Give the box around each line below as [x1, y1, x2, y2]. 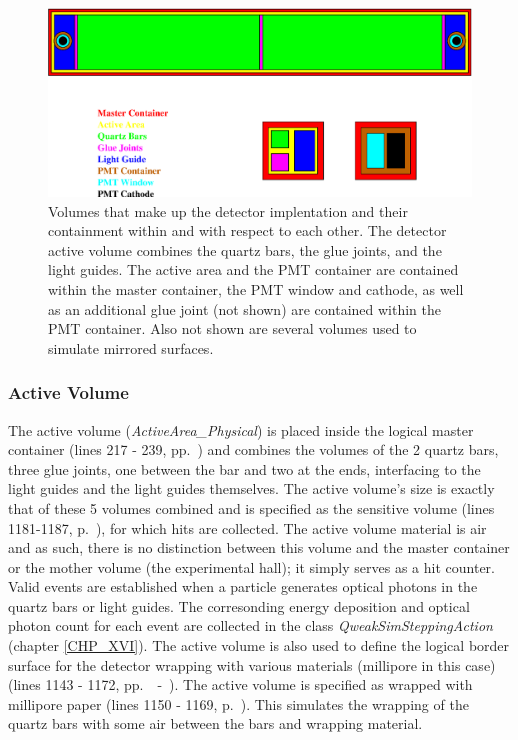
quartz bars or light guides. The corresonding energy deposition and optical [8, 595, 470, 616]
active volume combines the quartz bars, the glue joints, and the [48, 239, 442, 260]
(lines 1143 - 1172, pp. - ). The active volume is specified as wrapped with [8, 674, 473, 695]
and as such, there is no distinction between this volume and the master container [8, 537, 510, 558]
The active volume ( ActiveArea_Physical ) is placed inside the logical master [8, 419, 474, 440]
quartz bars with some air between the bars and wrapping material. [8, 713, 423, 734]
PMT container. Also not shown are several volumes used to [48, 318, 417, 339]
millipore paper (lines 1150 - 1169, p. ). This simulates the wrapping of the [8, 693, 469, 714]
